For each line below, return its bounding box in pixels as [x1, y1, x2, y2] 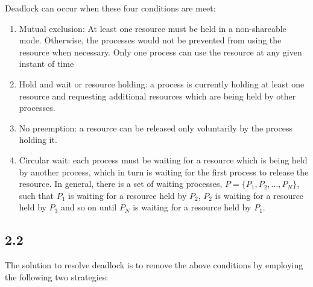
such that [19, 189, 54, 201]
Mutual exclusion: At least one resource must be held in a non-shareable [19, 22, 286, 34]
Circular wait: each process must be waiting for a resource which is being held [19, 153, 308, 166]
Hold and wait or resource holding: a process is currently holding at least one [19, 77, 305, 90]
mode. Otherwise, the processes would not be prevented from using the [19, 34, 282, 46]
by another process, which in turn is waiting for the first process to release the [19, 165, 309, 178]
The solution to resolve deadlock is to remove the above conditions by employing [5, 259, 303, 271]
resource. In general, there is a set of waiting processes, [19, 177, 223, 190]
